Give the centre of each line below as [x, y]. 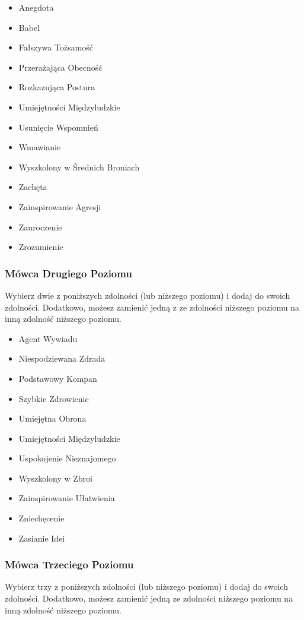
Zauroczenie [40, 227]
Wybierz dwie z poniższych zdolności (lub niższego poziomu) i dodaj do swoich [148, 295]
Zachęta [33, 187]
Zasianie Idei [42, 538]
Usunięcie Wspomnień [58, 127]
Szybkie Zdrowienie [54, 398]
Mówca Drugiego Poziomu [68, 273]
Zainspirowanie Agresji [60, 206]
